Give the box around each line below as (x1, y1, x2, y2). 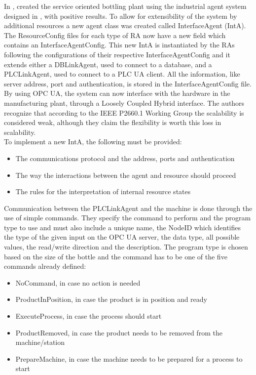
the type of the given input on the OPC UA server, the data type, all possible (4, 232, 240, 242)
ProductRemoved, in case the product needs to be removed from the (15, 327, 222, 337)
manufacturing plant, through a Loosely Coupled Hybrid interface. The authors (4, 97, 245, 108)
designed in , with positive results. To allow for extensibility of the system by (4, 10, 237, 21)
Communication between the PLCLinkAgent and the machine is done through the (4, 203, 253, 213)
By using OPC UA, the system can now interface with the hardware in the (4, 88, 230, 98)
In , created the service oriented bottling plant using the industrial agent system (4, 1, 247, 11)
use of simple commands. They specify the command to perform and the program (4, 212, 251, 223)
